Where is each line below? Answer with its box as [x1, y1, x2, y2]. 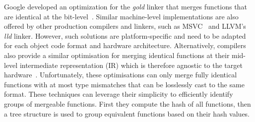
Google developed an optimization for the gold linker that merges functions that [4, 1, 247, 11]
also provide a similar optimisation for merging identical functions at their [4, 50, 230, 60]
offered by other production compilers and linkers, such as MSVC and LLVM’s [4, 21, 246, 31]
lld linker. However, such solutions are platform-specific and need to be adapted [4, 30, 246, 41]
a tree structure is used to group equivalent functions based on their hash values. [4, 108, 250, 119]
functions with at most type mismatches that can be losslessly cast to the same [4, 79, 245, 89]
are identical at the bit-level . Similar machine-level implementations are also [4, 11, 239, 21]
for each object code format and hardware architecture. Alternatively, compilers [4, 40, 246, 51]
